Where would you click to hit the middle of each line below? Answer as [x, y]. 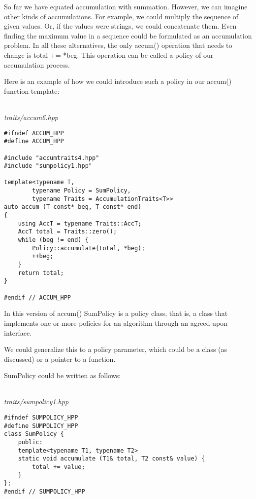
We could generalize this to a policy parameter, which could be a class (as [116, 349]
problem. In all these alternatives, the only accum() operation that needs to [118, 45]
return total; [41, 273]
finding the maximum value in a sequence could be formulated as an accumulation [128, 35]
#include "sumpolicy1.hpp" [48, 166]
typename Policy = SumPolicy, [81, 191]
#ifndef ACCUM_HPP [34, 133]
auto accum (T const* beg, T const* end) [73, 207]
